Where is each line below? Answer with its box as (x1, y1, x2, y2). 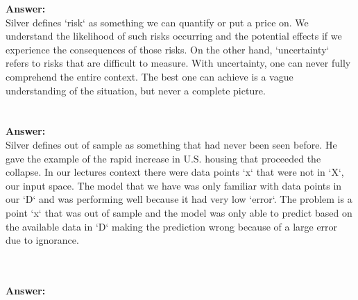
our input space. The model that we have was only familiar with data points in (6, 178, 342, 192)
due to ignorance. (6, 233, 79, 247)
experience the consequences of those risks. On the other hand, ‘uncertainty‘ (6, 42, 330, 56)
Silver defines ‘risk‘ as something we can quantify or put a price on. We (6, 15, 309, 29)
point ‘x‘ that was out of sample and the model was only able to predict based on (6, 205, 352, 219)
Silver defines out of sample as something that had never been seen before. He (6, 137, 337, 151)
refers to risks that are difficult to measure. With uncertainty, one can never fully (6, 56, 351, 70)
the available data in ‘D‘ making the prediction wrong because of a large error (6, 219, 338, 233)
